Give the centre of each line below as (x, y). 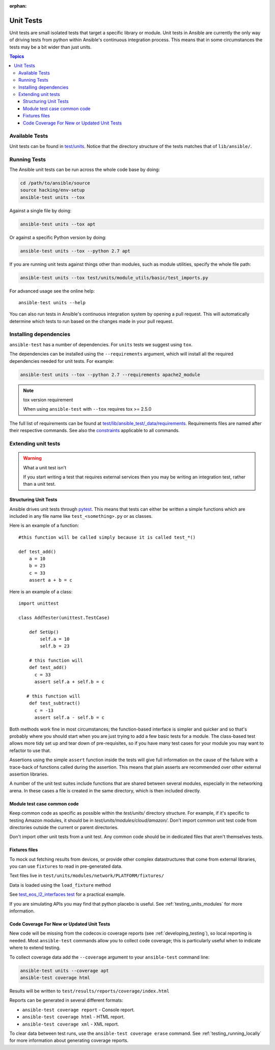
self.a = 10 (55, 639)
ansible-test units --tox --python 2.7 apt (75, 251)
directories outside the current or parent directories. (64, 827)
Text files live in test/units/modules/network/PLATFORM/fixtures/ (87, 876)
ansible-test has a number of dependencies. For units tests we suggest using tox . (101, 344)
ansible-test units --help (52, 303)
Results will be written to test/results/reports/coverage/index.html (89, 991)
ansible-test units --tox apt (58, 224)
